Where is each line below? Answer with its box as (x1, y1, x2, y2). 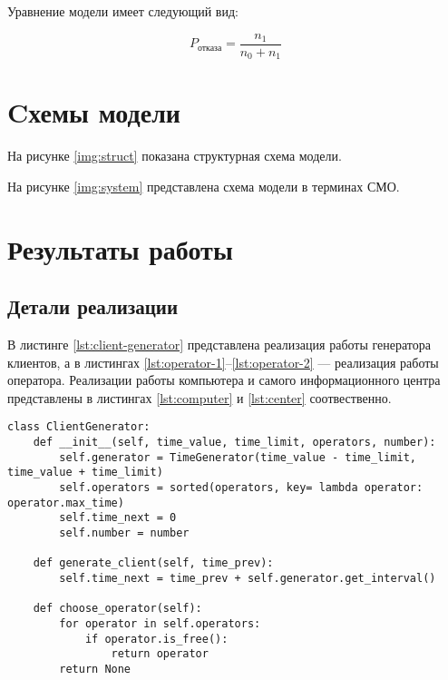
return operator (111, 647, 209, 661)
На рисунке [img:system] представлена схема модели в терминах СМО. (7, 176, 400, 195)
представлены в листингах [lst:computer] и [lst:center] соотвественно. (7, 388, 392, 407)
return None (59, 662, 131, 675)
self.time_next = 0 (59, 511, 177, 525)
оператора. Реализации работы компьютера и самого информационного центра (7, 370, 441, 389)
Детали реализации (7, 292, 179, 320)
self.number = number (59, 526, 190, 539)
